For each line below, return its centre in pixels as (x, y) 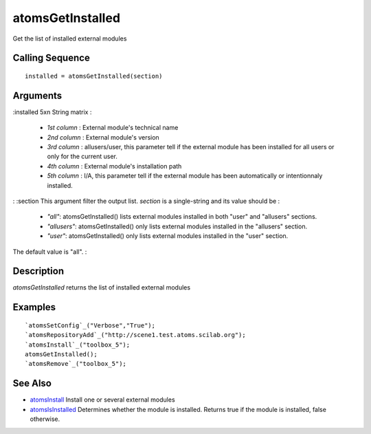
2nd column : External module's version (103, 137)
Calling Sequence (52, 58)
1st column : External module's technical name (113, 128)
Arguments (37, 95)
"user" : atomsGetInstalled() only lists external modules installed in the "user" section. (168, 236)
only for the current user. (82, 156)
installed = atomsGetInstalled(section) (94, 76)
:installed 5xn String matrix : (52, 112)
